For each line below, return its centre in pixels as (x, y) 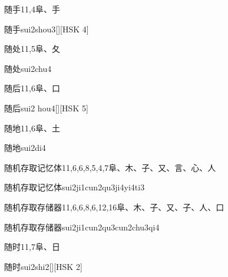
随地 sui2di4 (25, 148)
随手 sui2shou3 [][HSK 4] (47, 29)
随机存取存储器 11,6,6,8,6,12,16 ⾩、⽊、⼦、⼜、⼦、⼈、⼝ (114, 207)
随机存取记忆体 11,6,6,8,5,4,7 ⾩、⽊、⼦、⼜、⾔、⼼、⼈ (110, 167)
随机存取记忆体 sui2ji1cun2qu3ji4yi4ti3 (75, 187)
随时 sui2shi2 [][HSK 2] (43, 266)
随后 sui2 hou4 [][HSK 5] (46, 108)
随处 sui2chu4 (28, 68)
